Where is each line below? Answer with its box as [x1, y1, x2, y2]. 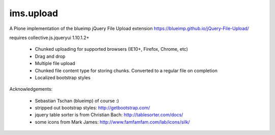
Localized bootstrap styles [35, 74, 91, 81]
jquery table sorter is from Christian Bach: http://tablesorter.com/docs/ [35, 112, 183, 118]
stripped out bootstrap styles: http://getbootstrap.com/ [35, 105, 150, 111]
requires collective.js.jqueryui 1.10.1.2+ [9, 35, 90, 41]
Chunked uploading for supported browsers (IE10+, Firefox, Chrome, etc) [35, 46, 188, 52]
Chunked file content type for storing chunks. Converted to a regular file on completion [35, 68, 217, 74]
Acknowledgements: [9, 86, 53, 92]
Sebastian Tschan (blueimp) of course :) [35, 97, 119, 104]
